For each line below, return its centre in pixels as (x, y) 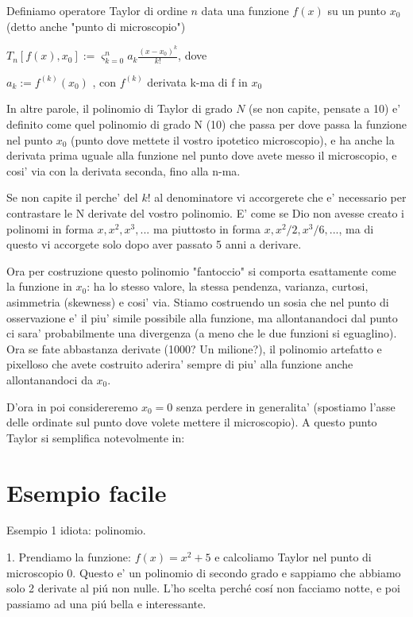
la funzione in (39, 286)
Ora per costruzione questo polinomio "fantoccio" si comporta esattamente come (201, 270)
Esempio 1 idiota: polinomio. (76, 530)
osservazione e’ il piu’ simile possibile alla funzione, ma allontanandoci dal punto (202, 317)
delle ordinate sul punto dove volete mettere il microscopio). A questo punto (192, 422)
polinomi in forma (50, 228)
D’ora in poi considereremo (72, 406)
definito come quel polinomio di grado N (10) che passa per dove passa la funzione (206, 124)
